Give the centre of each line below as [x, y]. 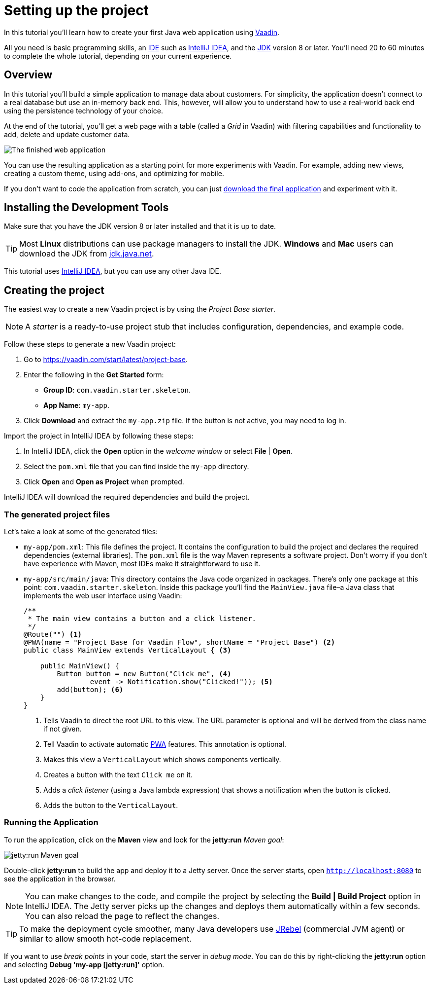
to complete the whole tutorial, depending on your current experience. [118, 56]
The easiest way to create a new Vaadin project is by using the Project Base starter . [140, 309]
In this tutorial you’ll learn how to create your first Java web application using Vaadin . [142, 32]
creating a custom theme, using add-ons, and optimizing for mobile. [114, 173]
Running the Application [51, 823]
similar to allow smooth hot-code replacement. [105, 938]
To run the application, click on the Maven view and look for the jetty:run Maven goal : [144, 840]
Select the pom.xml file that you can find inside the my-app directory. [136, 467]
